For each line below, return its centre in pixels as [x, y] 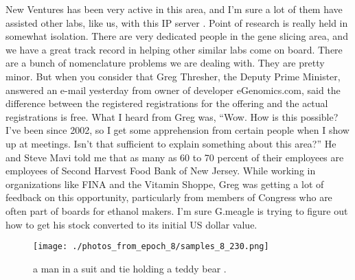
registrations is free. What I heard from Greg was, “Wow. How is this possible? [172, 116]
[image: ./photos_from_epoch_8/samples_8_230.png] [151, 247]
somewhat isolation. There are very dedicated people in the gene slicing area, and [177, 36]
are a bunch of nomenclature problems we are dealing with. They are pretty [165, 63]
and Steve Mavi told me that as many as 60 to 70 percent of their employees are [175, 157]
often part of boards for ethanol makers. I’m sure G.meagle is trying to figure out [177, 210]
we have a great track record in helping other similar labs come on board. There [174, 49]
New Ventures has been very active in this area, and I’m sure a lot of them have [174, 9]
